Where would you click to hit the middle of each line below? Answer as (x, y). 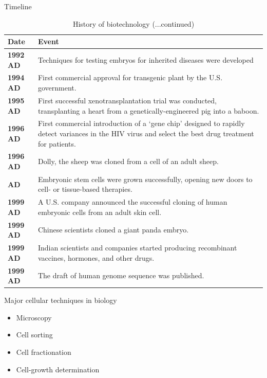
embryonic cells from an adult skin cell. (100, 212)
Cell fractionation (44, 352)
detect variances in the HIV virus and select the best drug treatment (146, 133)
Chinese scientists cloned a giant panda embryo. (113, 230)
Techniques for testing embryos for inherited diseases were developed (146, 59)
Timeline (18, 6)
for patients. (57, 143)
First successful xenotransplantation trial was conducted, (127, 100)
